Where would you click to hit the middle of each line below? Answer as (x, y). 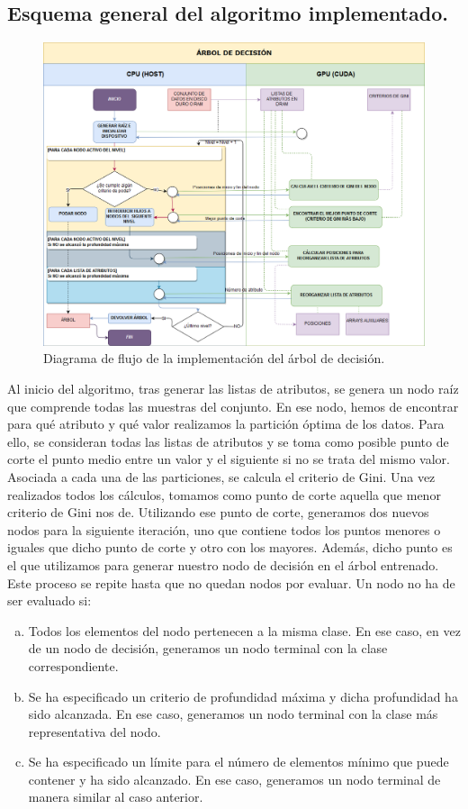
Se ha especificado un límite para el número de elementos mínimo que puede (238, 762)
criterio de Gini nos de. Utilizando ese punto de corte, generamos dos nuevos (218, 512)
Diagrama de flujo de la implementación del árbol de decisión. (214, 358)
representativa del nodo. (94, 731)
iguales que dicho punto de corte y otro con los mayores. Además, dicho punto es (230, 547)
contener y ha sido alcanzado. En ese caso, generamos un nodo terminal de (234, 779)
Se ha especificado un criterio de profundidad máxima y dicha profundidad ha (243, 696)
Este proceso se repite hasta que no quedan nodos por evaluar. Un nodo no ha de (231, 582)
